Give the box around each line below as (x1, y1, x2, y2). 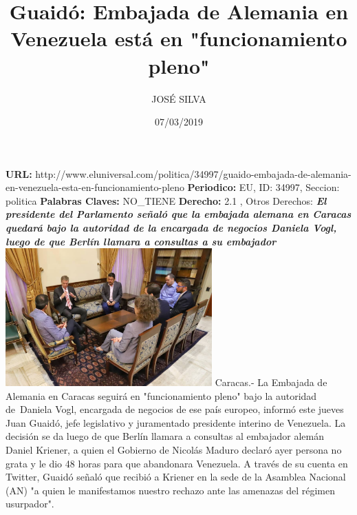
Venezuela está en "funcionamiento (10, 24, 347, 52)
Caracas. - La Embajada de (215, 375, 327, 390)
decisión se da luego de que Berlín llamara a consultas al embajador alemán (6, 429, 324, 443)
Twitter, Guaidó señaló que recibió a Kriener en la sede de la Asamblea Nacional (6, 469, 346, 484)
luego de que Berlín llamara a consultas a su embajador (6, 234, 277, 248)
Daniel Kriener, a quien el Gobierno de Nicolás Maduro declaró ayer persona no (6, 443, 342, 457)
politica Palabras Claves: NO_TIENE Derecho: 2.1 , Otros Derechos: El (6, 193, 327, 208)
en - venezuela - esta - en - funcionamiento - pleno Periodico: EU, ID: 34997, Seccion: (6, 180, 340, 194)
